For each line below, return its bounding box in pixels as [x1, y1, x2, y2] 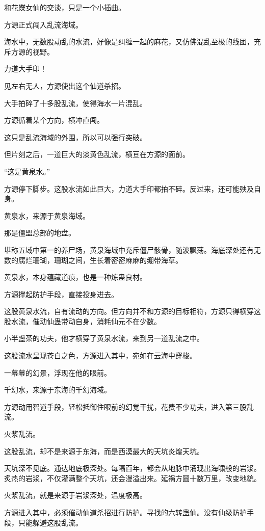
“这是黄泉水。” [4, 166, 50, 176]
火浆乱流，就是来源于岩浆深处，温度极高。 [4, 490, 147, 500]
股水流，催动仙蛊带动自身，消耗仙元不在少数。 [4, 315, 161, 326]
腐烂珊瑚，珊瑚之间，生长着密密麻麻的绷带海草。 [18, 254, 182, 265]
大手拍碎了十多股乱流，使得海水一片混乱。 [4, 97, 147, 108]
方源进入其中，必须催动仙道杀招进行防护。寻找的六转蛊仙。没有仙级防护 [4, 507, 247, 517]
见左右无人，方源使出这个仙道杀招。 [4, 80, 125, 91]
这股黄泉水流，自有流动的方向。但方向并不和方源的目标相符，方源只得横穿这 [4, 306, 261, 316]
